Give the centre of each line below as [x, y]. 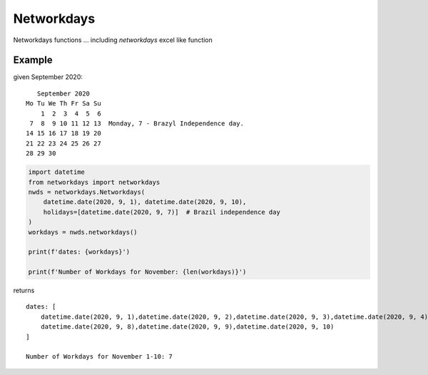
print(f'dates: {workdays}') [79, 252]
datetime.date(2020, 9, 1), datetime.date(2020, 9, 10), [145, 202]
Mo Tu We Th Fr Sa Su [63, 104]
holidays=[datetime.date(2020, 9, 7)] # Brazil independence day [162, 212]
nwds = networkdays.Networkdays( [87, 192]
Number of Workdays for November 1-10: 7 [99, 357]
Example [33, 60]
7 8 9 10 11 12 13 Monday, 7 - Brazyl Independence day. [137, 124]
